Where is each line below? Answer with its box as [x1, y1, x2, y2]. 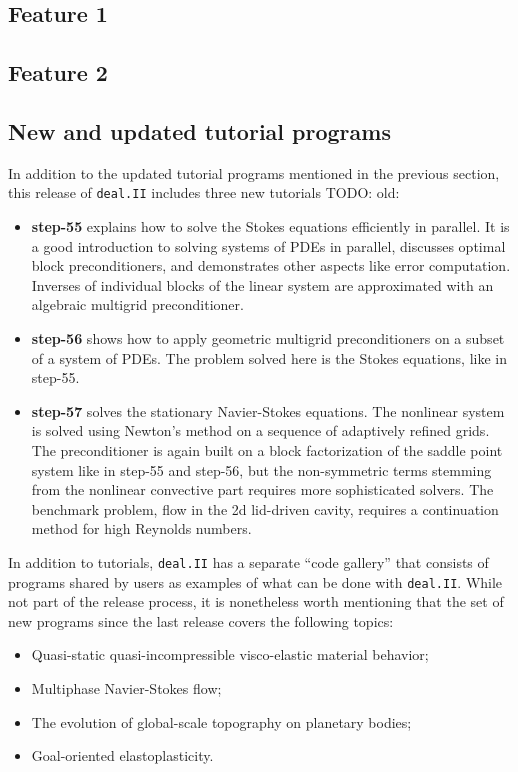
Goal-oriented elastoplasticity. [31, 745, 214, 766]
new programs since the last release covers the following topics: [8, 610, 394, 631]
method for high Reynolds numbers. [31, 518, 252, 539]
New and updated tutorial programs [8, 115, 391, 146]
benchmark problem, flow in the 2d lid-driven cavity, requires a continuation [31, 498, 499, 519]
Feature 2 [8, 57, 108, 88]
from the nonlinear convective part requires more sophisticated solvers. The [31, 479, 494, 500]
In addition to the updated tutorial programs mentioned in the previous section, [8, 162, 500, 183]
